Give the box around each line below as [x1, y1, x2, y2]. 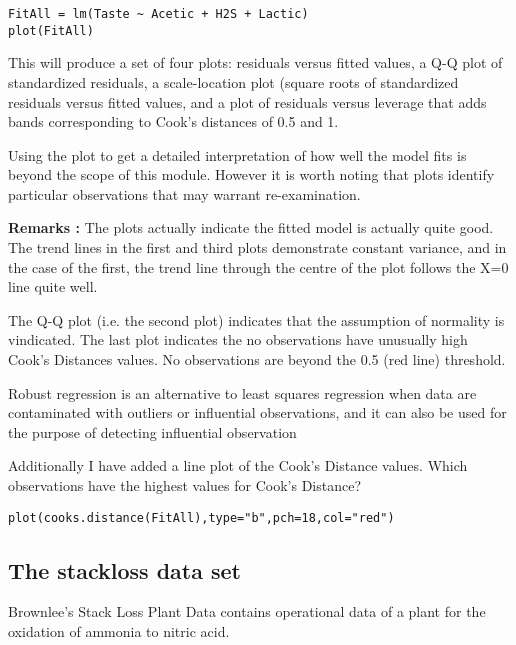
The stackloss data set [8, 554, 241, 585]
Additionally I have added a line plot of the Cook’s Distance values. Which [8, 455, 468, 476]
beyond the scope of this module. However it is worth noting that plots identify [8, 164, 495, 185]
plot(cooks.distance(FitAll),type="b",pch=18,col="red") [8, 510, 395, 525]
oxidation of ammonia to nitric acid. [8, 621, 230, 642]
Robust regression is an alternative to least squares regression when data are [8, 382, 477, 403]
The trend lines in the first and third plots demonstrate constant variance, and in [8, 237, 507, 258]
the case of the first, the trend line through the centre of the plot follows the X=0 [8, 256, 509, 277]
